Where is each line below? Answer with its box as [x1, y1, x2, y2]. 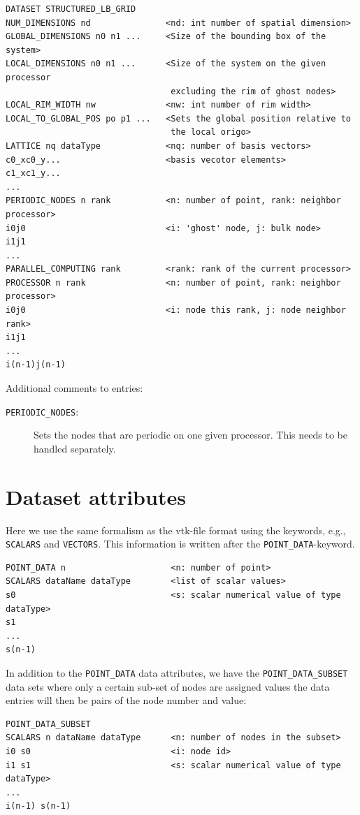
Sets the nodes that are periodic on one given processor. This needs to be [34, 427, 347, 442]
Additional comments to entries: [6, 381, 143, 395]
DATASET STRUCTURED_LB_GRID [6, 4, 136, 14]
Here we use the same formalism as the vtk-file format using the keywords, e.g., [6, 522, 346, 537]
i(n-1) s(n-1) [6, 801, 71, 812]
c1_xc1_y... [6, 168, 61, 179]
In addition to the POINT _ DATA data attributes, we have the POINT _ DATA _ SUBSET [6, 666, 348, 680]
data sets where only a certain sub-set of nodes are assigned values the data [6, 679, 330, 693]
